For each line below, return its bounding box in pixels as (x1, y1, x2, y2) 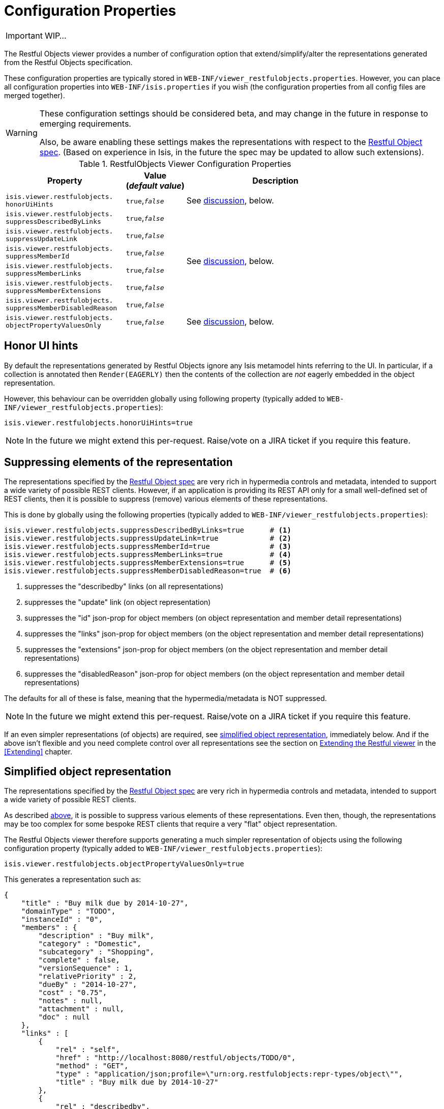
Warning (6, 127, 38, 138)
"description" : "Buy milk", (38, 931, 155, 940)
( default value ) (126, 180, 185, 191)
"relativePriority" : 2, (38, 972, 137, 981)
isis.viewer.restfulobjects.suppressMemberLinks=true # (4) (4, 550, 291, 559)
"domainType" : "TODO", (21, 907, 116, 916)
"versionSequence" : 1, (38, 964, 133, 973)
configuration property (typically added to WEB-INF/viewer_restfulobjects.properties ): (4, 844, 322, 853)
